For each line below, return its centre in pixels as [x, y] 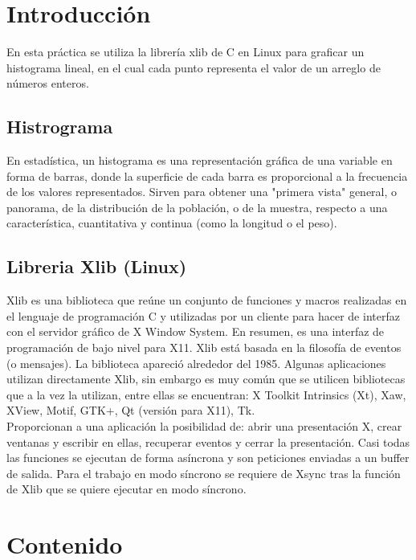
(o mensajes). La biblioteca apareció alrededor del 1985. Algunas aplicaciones [196, 363]
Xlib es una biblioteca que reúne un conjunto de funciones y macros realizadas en [207, 300]
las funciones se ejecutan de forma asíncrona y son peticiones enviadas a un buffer [208, 458]
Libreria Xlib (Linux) [97, 266]
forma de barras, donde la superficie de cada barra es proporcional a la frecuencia [207, 176]
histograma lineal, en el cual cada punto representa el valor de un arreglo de [194, 67]
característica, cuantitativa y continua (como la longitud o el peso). [172, 223]
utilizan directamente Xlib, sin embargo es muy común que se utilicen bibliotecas [206, 379]
